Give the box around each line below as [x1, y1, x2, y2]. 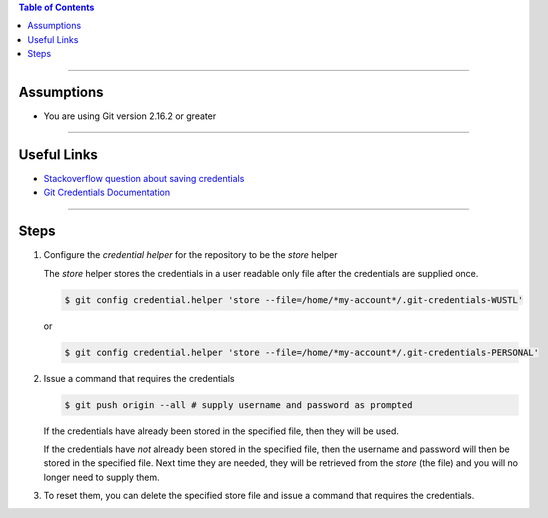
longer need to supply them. [43, 471, 160, 483]
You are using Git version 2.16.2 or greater [43, 110, 217, 122]
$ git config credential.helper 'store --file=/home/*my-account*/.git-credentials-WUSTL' [64, 294, 524, 305]
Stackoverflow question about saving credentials [43, 172, 245, 184]
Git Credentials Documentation [43, 186, 170, 199]
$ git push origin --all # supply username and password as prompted [64, 399, 413, 410]
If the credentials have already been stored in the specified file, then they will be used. [43, 425, 400, 437]
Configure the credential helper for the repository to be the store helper [43, 249, 338, 261]
